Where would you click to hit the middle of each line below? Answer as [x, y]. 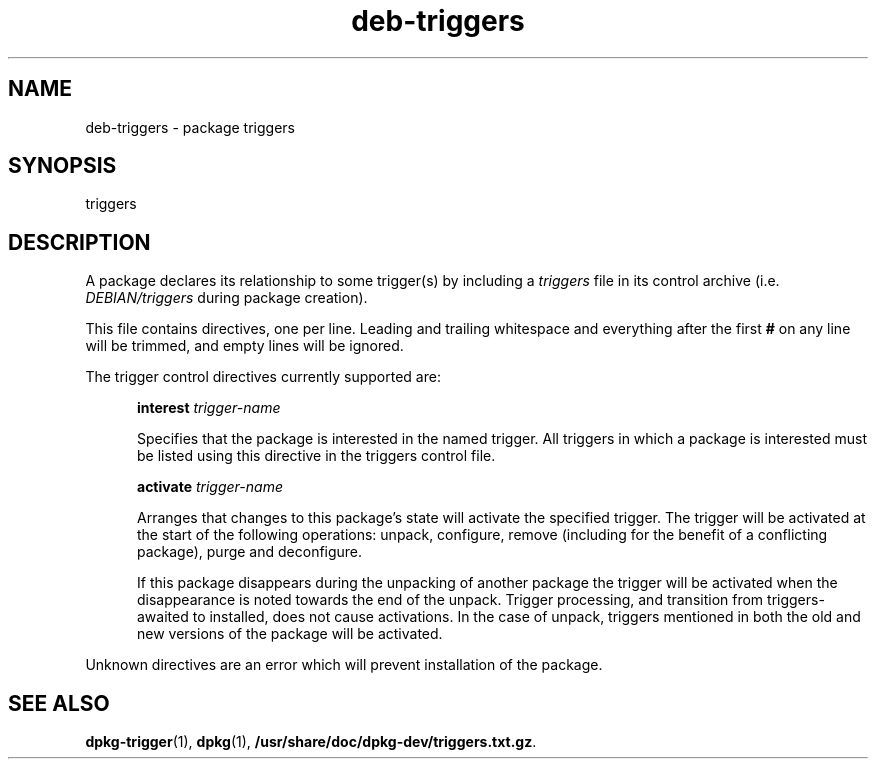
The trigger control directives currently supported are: [263, 377]
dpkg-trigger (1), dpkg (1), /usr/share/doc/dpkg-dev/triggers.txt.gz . [311, 742]
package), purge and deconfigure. [250, 552]
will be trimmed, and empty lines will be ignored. [244, 346]
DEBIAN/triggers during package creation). [226, 298]
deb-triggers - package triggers [190, 127]
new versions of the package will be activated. [290, 634]
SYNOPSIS [62, 166]
